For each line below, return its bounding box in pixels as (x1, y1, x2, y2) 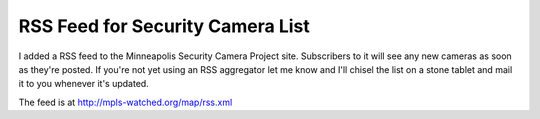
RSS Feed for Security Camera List (18, 15, 310, 37)
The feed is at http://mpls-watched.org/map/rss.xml (18, 96, 233, 108)
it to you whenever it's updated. (18, 78, 149, 90)
